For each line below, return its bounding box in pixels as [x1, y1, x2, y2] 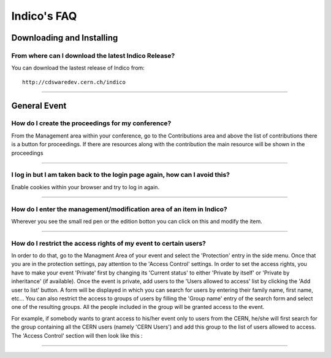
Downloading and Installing [11, 33, 118, 43]
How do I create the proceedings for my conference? [11, 119, 172, 128]
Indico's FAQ [11, 9, 77, 23]
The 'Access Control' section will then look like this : [11, 332, 143, 339]
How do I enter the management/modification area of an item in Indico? [11, 204, 228, 213]
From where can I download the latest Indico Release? [11, 51, 175, 60]
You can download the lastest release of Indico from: [11, 64, 145, 72]
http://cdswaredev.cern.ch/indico [22, 79, 126, 85]
